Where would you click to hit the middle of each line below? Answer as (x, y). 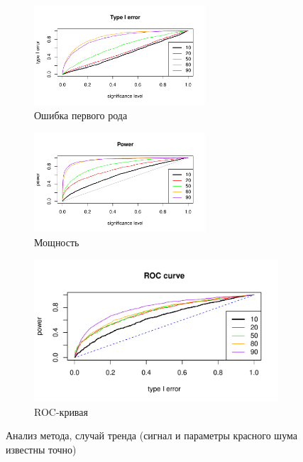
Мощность (57, 242)
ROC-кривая (61, 411)
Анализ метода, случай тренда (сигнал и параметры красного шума (151, 435)
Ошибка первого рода (81, 115)
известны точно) (41, 449)
